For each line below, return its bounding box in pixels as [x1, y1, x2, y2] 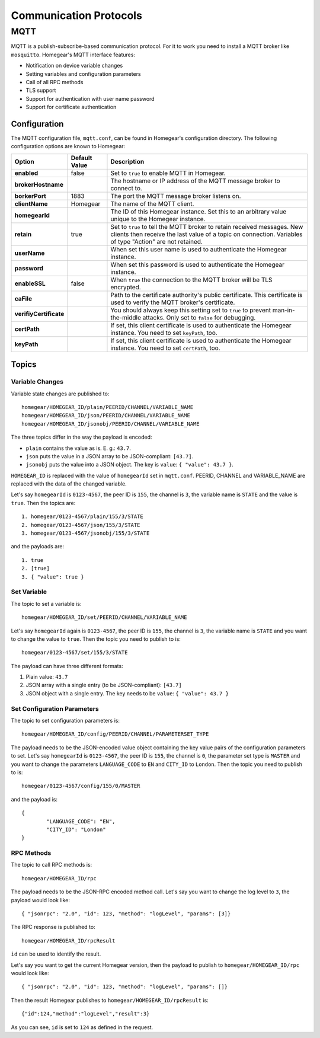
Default [71, 154, 92, 162]
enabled [14, 169, 39, 177]
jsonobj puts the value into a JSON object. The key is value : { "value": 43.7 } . [25, 461, 234, 468]
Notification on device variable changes [25, 62, 123, 69]
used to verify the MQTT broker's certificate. [110, 298, 235, 306]
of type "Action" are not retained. [110, 237, 203, 245]
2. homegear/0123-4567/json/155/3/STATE [21, 522, 140, 528]
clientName [14, 199, 48, 207]
